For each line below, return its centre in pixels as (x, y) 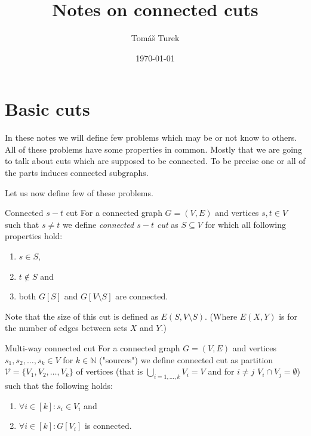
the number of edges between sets (66, 328)
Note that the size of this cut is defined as (81, 316)
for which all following (245, 224)
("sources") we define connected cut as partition (186, 359)
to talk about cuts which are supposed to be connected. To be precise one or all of (155, 161)
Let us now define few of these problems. (79, 192)
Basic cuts (47, 109)
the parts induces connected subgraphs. (77, 173)
